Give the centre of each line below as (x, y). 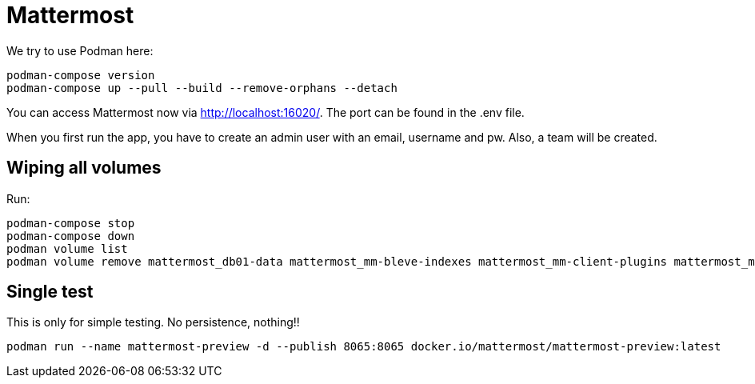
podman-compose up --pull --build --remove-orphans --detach (202, 88)
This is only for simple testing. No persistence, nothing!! (153, 322)
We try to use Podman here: (80, 50)
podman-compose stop (71, 223)
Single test (50, 292)
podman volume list (67, 248)
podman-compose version (81, 75)
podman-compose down (71, 236)
